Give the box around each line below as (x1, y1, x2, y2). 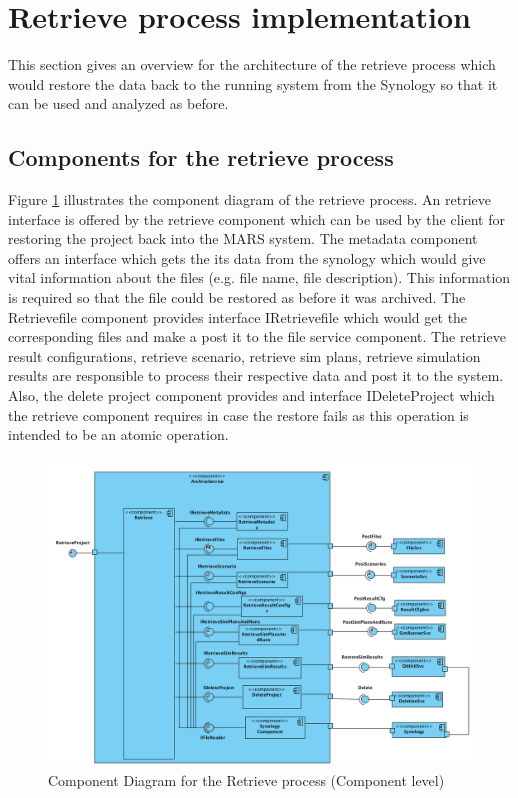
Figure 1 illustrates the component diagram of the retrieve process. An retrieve (8, 189, 492, 210)
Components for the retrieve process (8, 142, 394, 173)
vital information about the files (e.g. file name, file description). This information (8, 267, 511, 288)
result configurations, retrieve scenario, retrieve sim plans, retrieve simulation (8, 345, 481, 366)
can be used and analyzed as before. (8, 93, 229, 114)
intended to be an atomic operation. (8, 424, 229, 445)
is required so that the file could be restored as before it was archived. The (8, 287, 466, 308)
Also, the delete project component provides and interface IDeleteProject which (8, 385, 495, 406)
